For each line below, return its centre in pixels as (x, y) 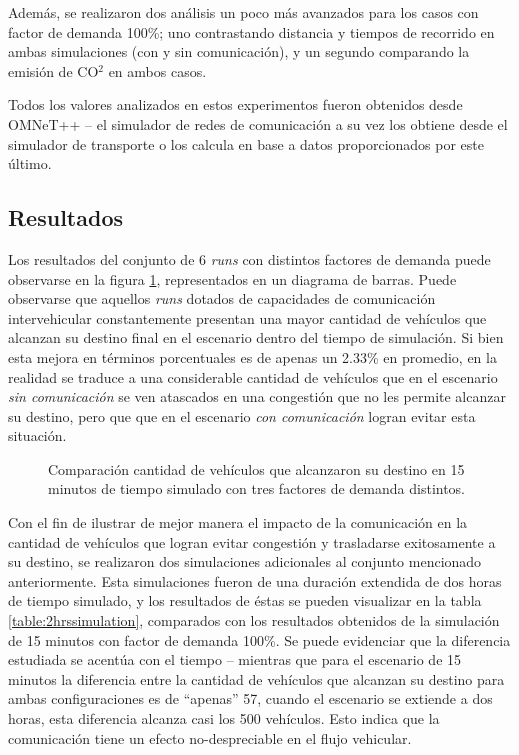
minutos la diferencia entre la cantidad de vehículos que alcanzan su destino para (256, 678)
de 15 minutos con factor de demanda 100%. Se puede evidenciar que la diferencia (259, 639)
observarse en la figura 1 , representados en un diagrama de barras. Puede (232, 278)
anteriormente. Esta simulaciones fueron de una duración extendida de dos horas (255, 580)
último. (30, 163)
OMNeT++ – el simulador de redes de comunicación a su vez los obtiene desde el (258, 123)
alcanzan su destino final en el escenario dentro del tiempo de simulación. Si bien (256, 337)
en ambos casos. (157, 70)
